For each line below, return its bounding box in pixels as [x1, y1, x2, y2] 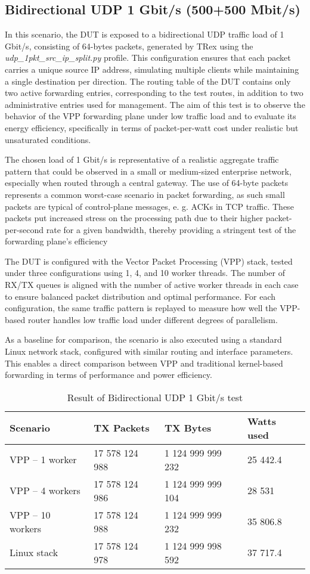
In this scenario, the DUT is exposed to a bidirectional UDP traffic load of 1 [5, 28, 284, 41]
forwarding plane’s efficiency [5, 235, 108, 247]
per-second [5, 223, 44, 235]
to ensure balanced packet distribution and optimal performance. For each [5, 290, 276, 302]
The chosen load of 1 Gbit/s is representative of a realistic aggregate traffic [5, 153, 279, 166]
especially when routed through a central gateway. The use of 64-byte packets [5, 176, 289, 189]
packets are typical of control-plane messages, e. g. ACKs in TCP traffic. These [5, 200, 294, 212]
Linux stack [10, 545, 58, 560]
